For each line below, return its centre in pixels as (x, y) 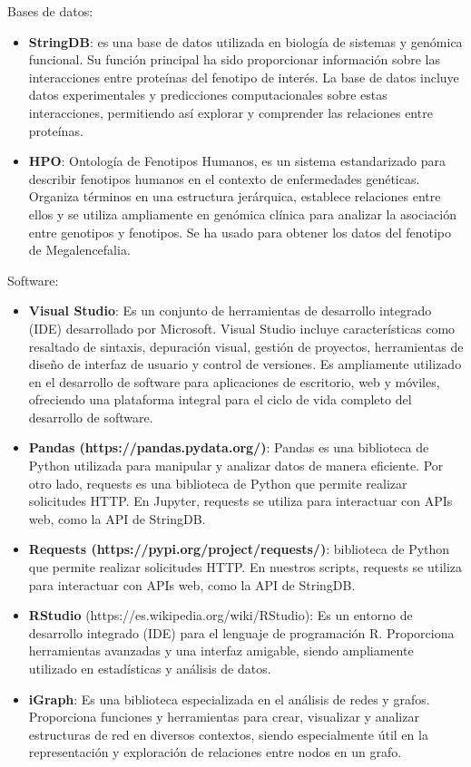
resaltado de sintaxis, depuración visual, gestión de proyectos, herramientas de (246, 346)
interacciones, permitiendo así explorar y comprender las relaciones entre (231, 112)
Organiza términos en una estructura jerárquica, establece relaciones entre (235, 196)
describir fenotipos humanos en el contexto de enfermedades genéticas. (224, 178)
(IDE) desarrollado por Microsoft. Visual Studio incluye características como (242, 328)
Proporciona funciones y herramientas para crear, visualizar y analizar (224, 717)
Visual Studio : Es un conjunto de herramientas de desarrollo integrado (230, 311)
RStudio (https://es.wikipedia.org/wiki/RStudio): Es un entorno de (221, 615)
